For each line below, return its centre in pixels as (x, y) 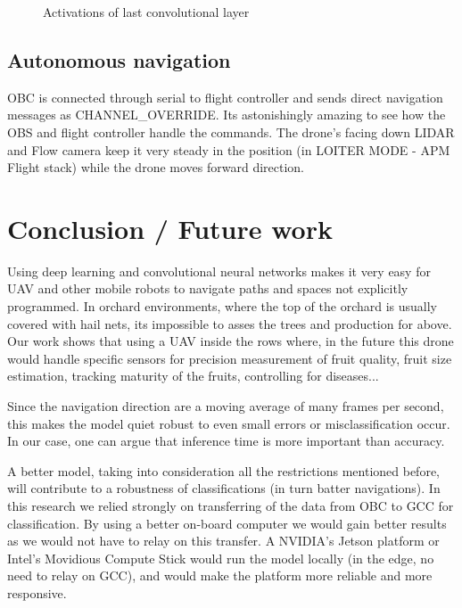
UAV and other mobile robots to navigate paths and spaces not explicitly (208, 288)
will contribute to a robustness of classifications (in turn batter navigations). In (224, 488)
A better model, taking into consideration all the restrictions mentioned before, (224, 470)
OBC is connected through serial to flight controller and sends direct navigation (225, 97)
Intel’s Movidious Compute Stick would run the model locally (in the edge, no (221, 558)
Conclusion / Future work (170, 228)
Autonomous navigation (119, 59)
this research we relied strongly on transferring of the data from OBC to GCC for (231, 506)
